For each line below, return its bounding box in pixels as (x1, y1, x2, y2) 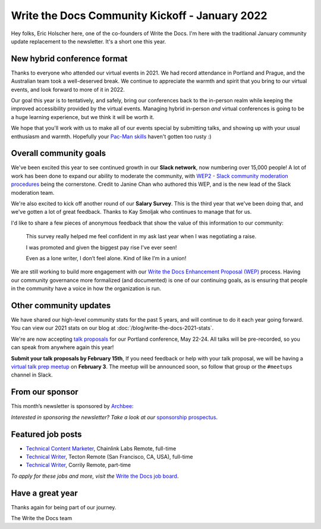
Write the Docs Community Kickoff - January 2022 (11, 9, 267, 22)
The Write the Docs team (11, 515, 73, 522)
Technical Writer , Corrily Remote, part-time (26, 462, 131, 469)
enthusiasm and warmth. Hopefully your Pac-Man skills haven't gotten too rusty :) (11, 133, 212, 140)
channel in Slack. (11, 371, 53, 378)
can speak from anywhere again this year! (11, 344, 114, 351)
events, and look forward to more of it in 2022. (11, 86, 125, 93)
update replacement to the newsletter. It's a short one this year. (11, 38, 166, 45)
